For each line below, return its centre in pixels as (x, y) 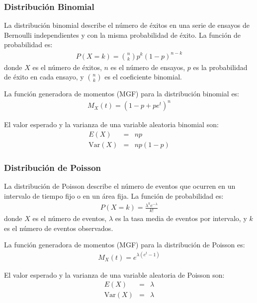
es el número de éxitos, (67, 67)
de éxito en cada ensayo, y (44, 77)
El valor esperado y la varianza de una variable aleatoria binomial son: (111, 124)
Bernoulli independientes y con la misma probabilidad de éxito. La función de (122, 35)
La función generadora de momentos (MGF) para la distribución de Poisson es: (125, 245)
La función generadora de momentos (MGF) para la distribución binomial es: (122, 94)
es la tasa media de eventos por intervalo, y (181, 218)
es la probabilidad (220, 67)
